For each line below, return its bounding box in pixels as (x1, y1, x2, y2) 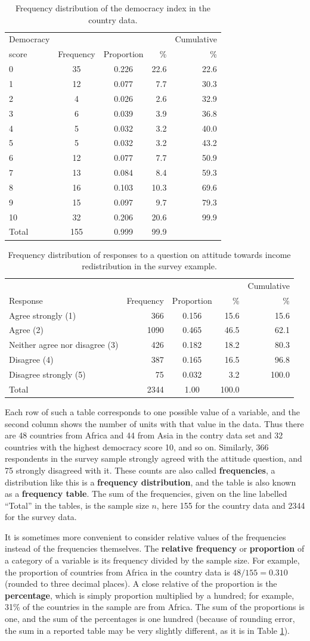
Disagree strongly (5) (9, 368, 86, 380)
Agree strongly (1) (9, 309, 76, 321)
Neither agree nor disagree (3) (9, 338, 119, 351)
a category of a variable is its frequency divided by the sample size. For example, (5, 554, 300, 567)
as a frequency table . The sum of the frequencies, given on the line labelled (5, 487, 287, 500)
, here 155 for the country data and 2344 (156, 499, 305, 511)
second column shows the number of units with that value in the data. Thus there (5, 417, 304, 430)
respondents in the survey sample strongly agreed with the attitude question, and (5, 452, 302, 465)
